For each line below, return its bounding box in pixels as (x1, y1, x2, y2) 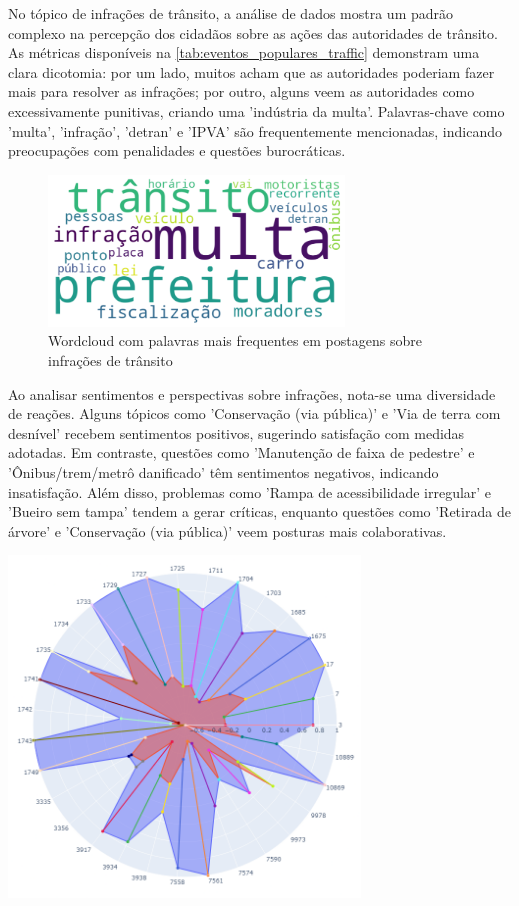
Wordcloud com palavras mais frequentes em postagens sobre (48, 330, 422, 351)
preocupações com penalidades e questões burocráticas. (8, 140, 346, 161)
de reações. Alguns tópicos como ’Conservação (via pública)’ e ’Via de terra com (8, 403, 501, 424)
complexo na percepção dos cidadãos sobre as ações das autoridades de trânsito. (8, 22, 498, 43)
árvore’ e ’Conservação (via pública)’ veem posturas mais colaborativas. (8, 520, 447, 541)
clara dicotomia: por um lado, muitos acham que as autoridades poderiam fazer (8, 61, 495, 82)
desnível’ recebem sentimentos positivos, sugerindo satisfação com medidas (8, 422, 465, 443)
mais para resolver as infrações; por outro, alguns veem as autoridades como (8, 81, 475, 102)
